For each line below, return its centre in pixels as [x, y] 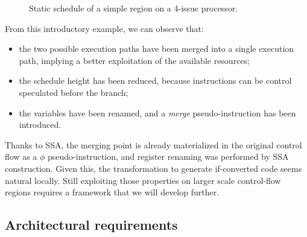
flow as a [21, 156]
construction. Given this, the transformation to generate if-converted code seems [153, 168]
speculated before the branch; [74, 92]
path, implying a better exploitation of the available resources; [134, 60]
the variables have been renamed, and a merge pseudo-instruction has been [157, 112]
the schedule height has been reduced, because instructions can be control [155, 81]
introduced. [40, 125]
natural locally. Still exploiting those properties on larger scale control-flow [143, 180]
